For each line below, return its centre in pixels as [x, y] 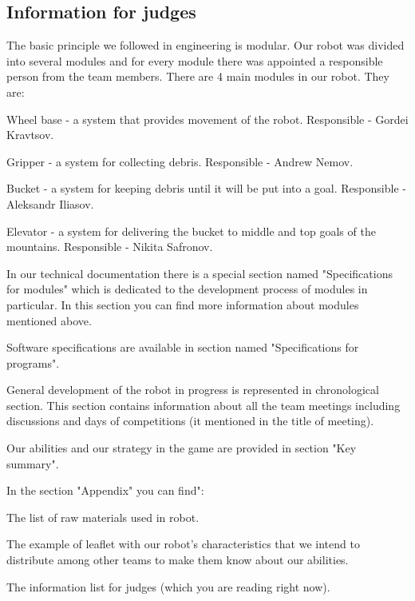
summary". [33, 463]
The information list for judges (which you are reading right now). [168, 586]
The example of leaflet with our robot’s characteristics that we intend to [183, 544]
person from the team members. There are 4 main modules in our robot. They [198, 76]
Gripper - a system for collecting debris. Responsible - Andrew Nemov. [180, 161]
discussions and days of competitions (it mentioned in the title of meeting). [190, 421]
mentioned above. [49, 320]
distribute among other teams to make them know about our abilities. [178, 560]
